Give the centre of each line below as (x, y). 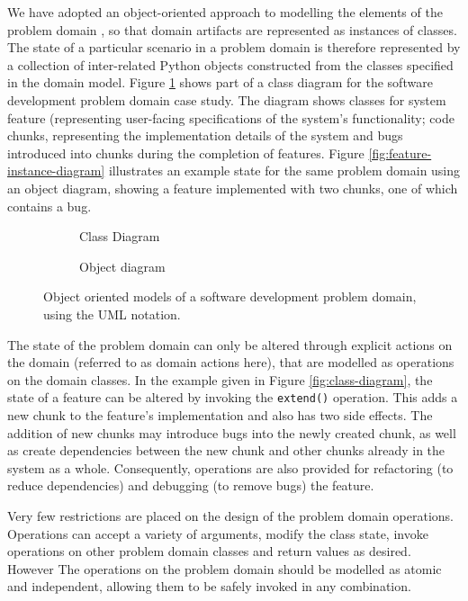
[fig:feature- (400, 152)
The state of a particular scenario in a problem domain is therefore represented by (234, 47)
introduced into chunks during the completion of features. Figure (186, 152)
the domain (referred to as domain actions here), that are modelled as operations (231, 362)
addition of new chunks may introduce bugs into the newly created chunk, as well (232, 432)
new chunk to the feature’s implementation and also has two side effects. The (220, 414)
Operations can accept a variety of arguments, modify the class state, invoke (218, 533)
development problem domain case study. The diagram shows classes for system (227, 99)
